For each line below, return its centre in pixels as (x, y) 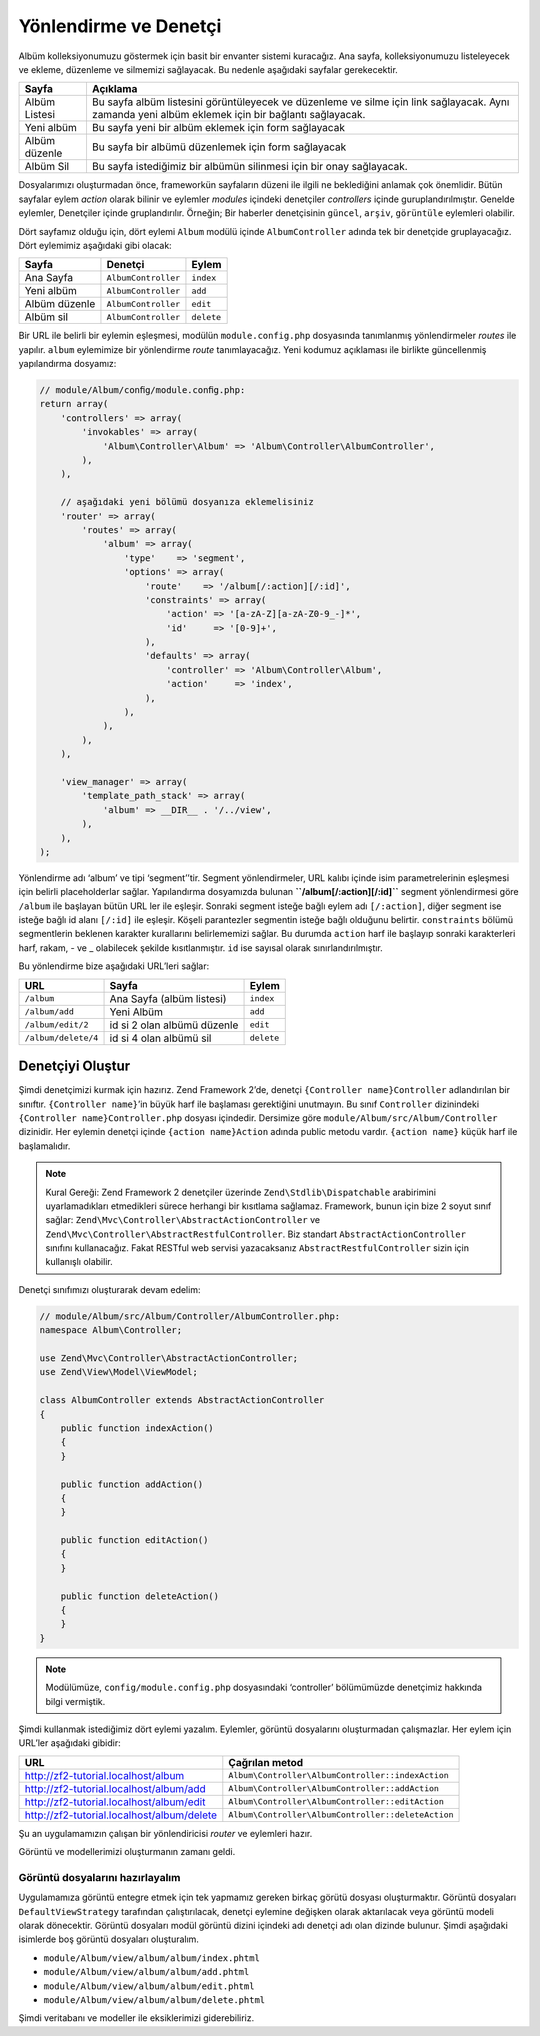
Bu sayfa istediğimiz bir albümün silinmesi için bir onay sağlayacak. (250, 167)
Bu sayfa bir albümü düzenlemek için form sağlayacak (219, 147)
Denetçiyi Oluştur (74, 1066)
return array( (74, 404)
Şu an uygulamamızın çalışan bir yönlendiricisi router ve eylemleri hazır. (165, 1833)
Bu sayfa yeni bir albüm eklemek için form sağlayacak (218, 128)
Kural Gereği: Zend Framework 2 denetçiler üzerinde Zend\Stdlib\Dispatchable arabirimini (241, 1192)
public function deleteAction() (140, 1596)
